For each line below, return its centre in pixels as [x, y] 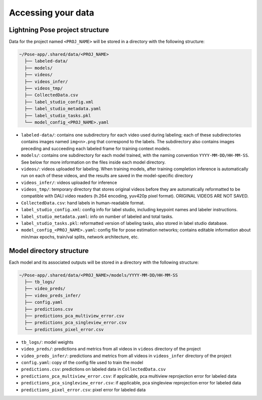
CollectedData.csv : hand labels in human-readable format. [83, 203]
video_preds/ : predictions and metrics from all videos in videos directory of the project [111, 349]
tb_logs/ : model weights [47, 342]
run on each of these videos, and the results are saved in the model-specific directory [107, 176]
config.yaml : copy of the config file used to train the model [82, 362]
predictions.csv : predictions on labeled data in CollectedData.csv [93, 369]
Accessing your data [52, 13]
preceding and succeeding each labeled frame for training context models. [96, 149]
